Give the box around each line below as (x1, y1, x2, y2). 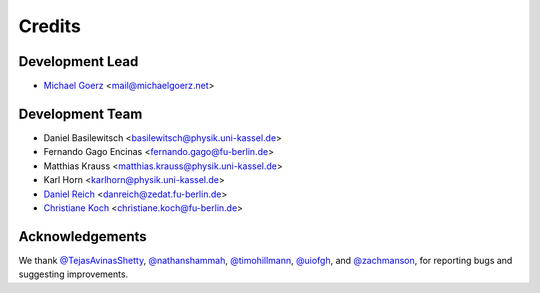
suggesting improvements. (18, 268, 129, 280)
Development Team (18, 105, 143, 122)
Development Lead (18, 53, 139, 70)
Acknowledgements (18, 228, 147, 245)
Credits (18, 15, 82, 37)
